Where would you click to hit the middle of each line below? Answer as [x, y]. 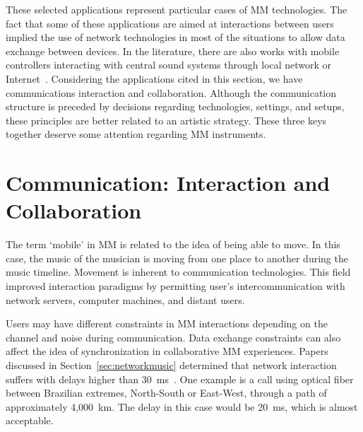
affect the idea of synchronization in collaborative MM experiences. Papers [167, 351]
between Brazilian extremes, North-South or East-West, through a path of [166, 393]
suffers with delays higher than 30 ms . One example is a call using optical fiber [180, 379]
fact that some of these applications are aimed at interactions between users [170, 23]
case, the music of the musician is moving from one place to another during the [177, 258]
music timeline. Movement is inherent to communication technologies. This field [178, 272]
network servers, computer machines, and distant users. [125, 299]
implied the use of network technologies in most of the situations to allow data [175, 37]
